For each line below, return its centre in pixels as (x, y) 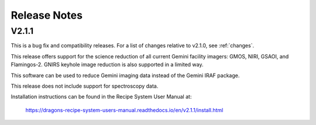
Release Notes (47, 15)
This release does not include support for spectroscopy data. (85, 86)
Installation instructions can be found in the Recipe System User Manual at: (101, 97)
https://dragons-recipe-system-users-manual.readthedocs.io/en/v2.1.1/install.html (124, 110)
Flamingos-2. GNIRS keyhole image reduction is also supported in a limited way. (107, 65)
